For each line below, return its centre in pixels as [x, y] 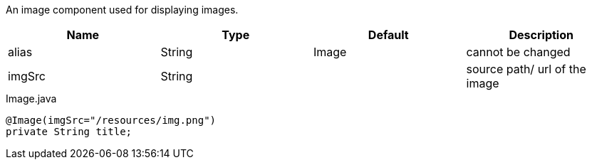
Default [388, 35]
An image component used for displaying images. [122, 10]
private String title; [69, 132]
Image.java [31, 99]
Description [541, 35]
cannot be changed [518, 52]
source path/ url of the [526, 69]
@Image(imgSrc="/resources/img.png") [111, 120]
